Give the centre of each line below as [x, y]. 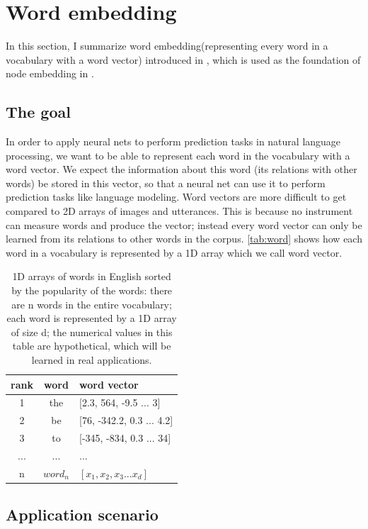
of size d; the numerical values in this [92, 332]
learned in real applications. [92, 360]
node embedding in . [50, 73]
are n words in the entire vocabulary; [92, 304]
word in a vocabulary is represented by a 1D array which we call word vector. [174, 252]
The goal [38, 112]
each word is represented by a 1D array [92, 318]
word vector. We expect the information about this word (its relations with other [182, 169]
